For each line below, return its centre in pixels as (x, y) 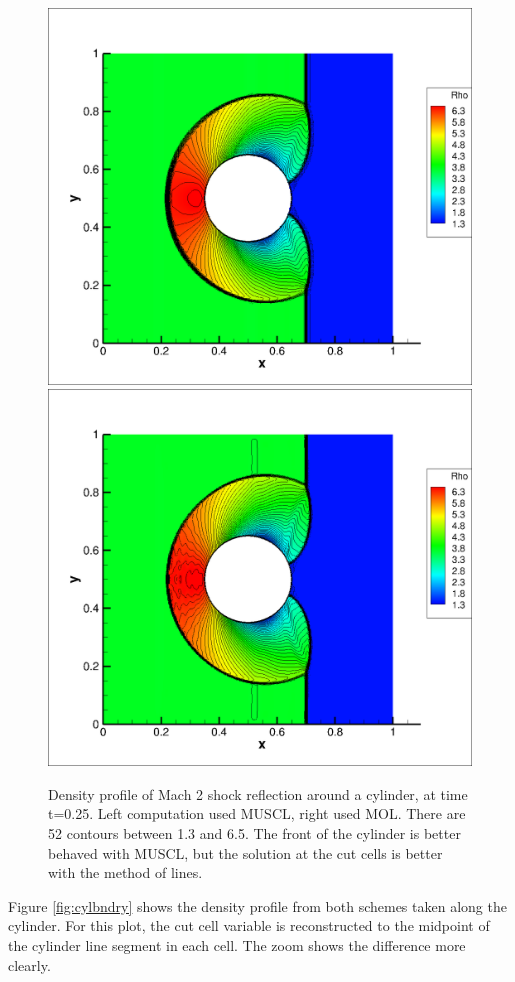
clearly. (29, 964)
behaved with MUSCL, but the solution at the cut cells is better (245, 852)
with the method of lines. (125, 872)
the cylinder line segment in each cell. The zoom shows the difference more (237, 944)
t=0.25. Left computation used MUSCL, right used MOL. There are (257, 813)
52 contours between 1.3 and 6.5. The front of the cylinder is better (254, 832)
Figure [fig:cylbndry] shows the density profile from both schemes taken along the (257, 905)
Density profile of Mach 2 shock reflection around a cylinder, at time (258, 793)
